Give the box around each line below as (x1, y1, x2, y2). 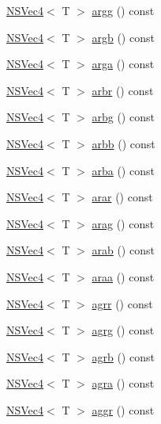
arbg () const (92, 109, 155, 125)
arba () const (92, 162, 155, 178)
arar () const (92, 189, 153, 205)
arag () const (92, 215, 155, 231)
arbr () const (92, 82, 154, 98)
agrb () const (92, 348, 155, 365)
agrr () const (92, 295, 153, 311)
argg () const (92, 2, 155, 18)
